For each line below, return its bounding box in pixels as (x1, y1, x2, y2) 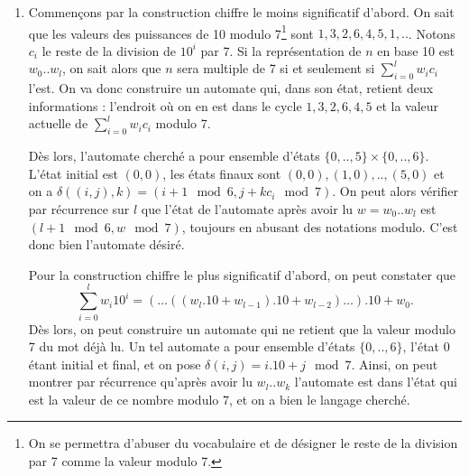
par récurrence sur (28, 200, 130, 218)
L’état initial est (28, 163, 118, 182)
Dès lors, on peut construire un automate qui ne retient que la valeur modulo (28, 319, 455, 338)
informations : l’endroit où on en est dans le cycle (28, 96, 302, 115)
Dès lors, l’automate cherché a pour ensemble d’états (28, 146, 320, 165)
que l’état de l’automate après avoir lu (141, 200, 354, 218)
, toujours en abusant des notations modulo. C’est (181, 217, 458, 236)
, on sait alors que (62, 59, 161, 78)
